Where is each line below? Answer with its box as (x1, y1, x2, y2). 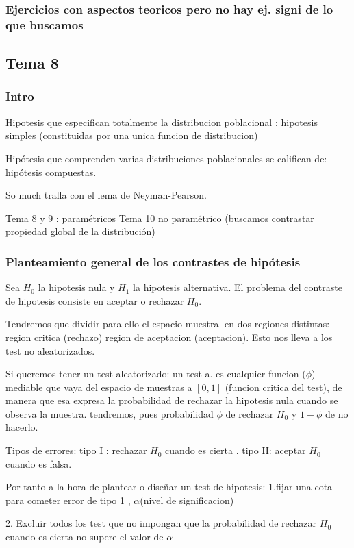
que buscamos (5, 16, 84, 33)
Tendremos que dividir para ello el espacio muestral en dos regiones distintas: (5, 316, 330, 331)
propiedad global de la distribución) (5, 224, 155, 238)
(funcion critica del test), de (225, 379, 342, 394)
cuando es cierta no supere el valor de (5, 530, 164, 544)
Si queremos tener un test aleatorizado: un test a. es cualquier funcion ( (5, 366, 306, 381)
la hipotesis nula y (38, 280, 115, 295)
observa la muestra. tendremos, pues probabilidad (5, 406, 214, 421)
